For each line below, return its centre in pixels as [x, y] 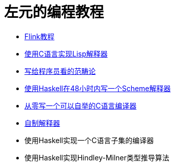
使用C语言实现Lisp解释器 [66, 53]
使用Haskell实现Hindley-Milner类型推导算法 [97, 157]
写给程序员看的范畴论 [60, 71]
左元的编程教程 [54, 12]
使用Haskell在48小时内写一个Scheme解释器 [98, 88]
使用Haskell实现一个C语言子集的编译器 [89, 140]
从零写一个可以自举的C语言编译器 [81, 105]
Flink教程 [40, 36]
